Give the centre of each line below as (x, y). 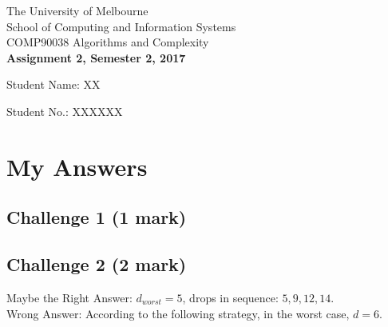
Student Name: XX (53, 84)
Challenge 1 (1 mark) (97, 217)
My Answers (77, 166)
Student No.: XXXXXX (65, 111)
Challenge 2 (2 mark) (97, 264)
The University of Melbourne (77, 10)
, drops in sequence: (230, 297)
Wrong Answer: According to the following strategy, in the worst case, (178, 313)
